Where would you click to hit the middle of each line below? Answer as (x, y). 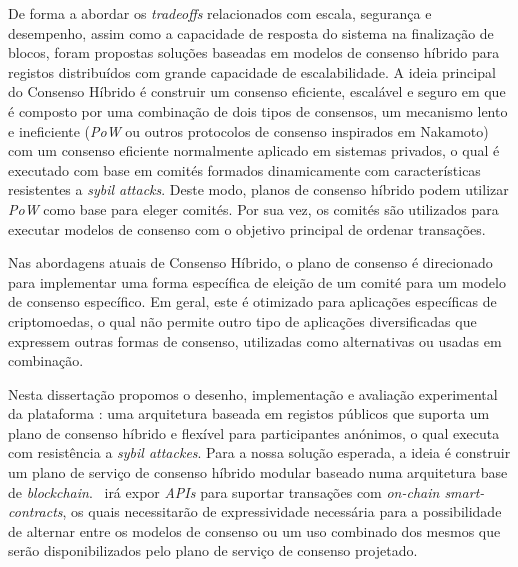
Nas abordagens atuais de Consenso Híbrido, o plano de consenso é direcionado (250, 262)
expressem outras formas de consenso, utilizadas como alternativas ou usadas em (255, 340)
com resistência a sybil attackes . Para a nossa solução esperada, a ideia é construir (259, 452)
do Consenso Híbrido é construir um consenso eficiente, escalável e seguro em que (257, 91)
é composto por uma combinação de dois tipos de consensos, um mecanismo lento (258, 110)
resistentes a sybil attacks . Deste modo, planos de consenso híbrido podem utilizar (258, 189)
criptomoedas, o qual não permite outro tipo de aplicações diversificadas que (242, 320)
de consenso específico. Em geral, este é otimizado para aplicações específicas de (252, 301)
